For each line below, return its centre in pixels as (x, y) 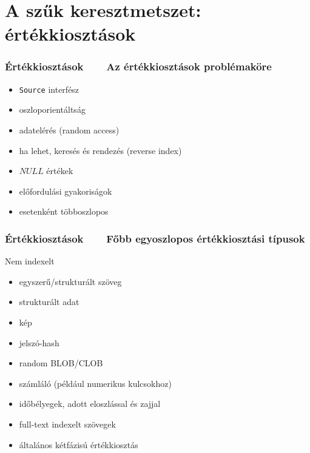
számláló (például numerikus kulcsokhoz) (95, 383)
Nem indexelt (30, 261)
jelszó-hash (39, 342)
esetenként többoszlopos (64, 211)
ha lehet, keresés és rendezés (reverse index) (100, 150)
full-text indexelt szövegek (67, 424)
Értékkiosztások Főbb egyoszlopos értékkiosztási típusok (155, 238)
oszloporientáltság (52, 109)
